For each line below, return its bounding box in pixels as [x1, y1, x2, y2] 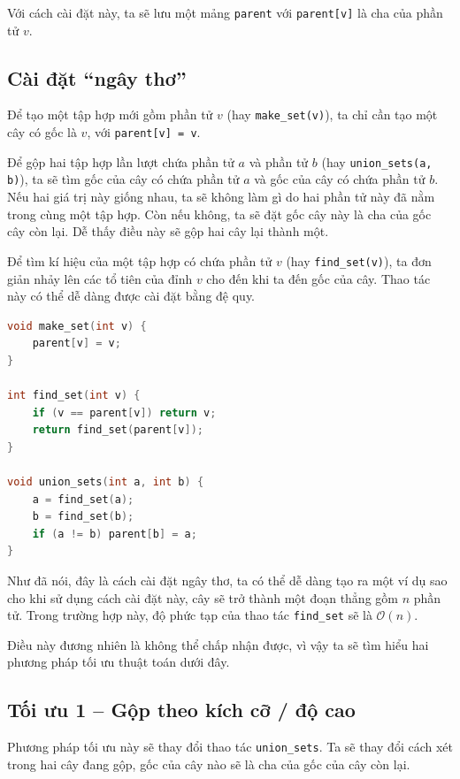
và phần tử [249, 152, 309, 171]
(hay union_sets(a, [321, 152, 433, 171]
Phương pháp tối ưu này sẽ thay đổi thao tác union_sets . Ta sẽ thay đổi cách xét [7, 737, 453, 756]
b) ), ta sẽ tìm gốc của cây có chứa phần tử [7, 170, 240, 188]
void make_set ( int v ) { [7, 319, 147, 332]
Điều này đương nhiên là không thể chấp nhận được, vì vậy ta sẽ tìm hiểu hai [7, 635, 429, 653]
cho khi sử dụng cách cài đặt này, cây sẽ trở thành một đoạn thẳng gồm [7, 588, 398, 607]
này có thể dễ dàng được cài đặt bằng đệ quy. [7, 286, 256, 305]
